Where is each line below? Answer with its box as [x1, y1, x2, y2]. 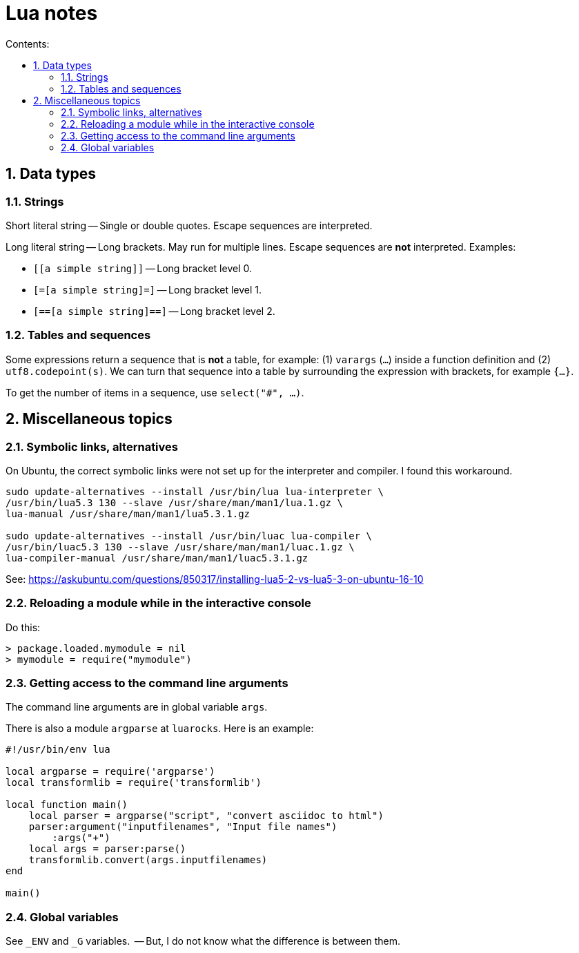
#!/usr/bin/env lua [6, 744, 110, 755]
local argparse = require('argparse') [6, 766, 215, 778]
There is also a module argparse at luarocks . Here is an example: [6, 722, 314, 735]
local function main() [6, 799, 128, 811]
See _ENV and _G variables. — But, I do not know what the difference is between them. [6, 935, 400, 947]
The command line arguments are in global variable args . [6, 701, 268, 713]
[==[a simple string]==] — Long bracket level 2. [33, 305, 275, 317]
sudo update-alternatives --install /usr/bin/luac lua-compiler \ [6, 530, 373, 541]
